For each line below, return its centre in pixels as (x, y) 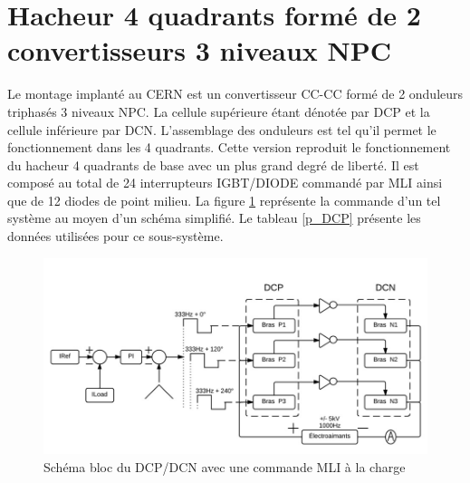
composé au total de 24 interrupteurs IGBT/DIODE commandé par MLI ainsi (225, 183)
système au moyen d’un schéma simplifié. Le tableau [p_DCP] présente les (214, 218)
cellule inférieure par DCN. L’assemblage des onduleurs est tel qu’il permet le (222, 129)
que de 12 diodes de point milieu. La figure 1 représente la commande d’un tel (224, 200)
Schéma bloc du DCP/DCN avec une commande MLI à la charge (225, 466)
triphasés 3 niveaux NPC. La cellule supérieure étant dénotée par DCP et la (219, 111)
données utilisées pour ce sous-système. (115, 236)
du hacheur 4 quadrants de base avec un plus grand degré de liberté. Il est (213, 164)
